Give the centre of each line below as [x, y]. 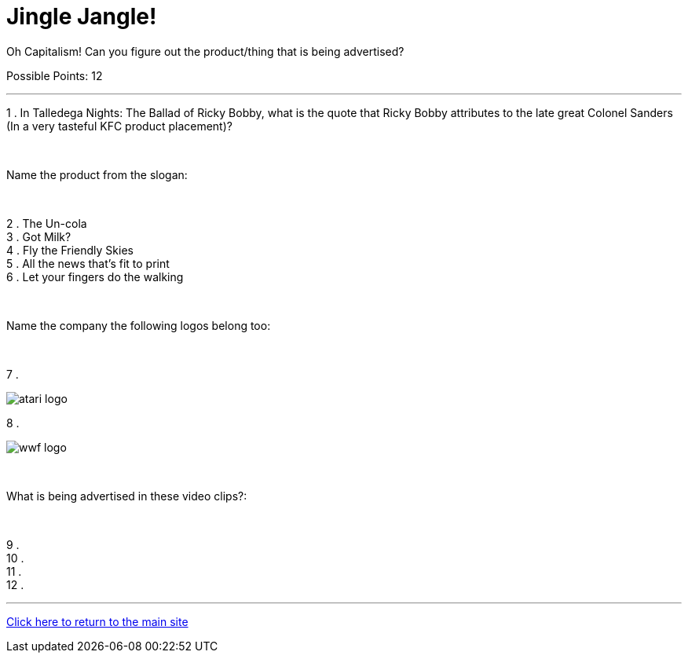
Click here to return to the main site [97, 621]
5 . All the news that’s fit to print [88, 263]
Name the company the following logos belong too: [139, 325]
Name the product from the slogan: [97, 174]
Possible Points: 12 [55, 75]
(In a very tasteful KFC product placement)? [119, 126]
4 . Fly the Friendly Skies [70, 250]
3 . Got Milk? [39, 236]
